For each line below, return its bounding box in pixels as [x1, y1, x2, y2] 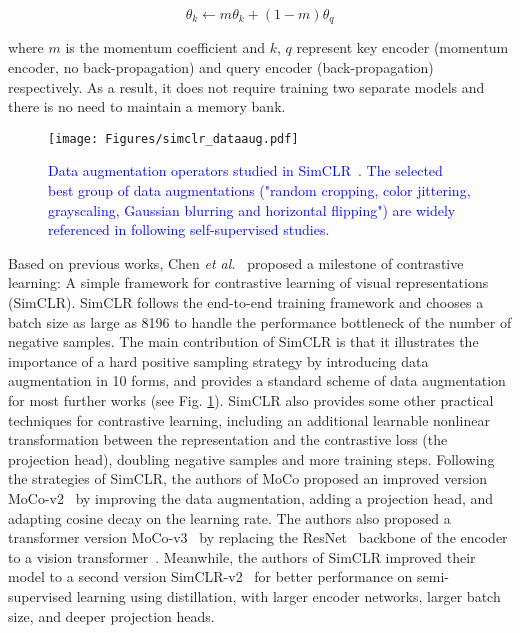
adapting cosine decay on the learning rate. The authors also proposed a [8, 507, 451, 528]
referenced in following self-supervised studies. [48, 219, 330, 240]
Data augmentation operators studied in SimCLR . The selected [48, 160, 443, 181]
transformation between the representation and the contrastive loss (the [8, 429, 448, 450]
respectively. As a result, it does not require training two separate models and [8, 76, 485, 97]
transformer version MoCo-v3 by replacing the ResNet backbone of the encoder [8, 527, 508, 548]
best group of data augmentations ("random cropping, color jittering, [48, 180, 471, 201]
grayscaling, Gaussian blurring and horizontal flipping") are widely [48, 199, 456, 220]
